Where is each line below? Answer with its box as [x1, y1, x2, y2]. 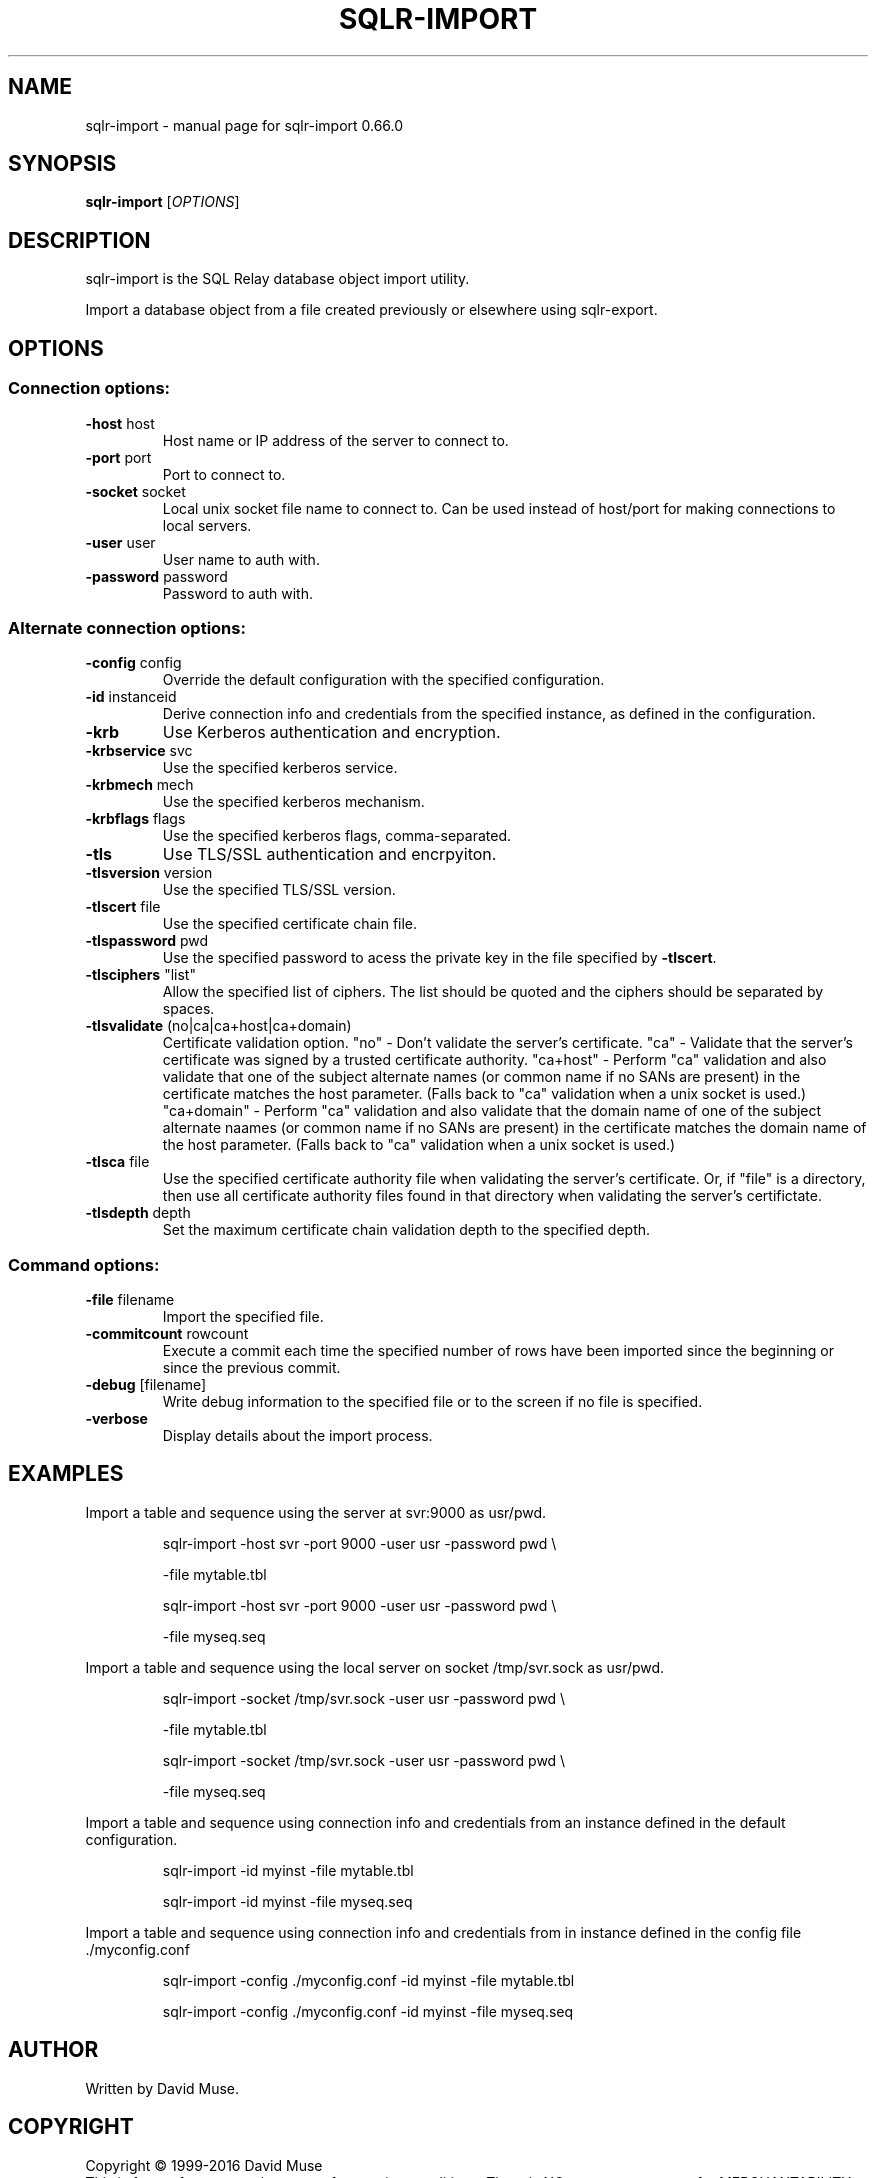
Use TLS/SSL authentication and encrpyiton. [162, 844, 497, 865]
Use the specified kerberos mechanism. [162, 793, 425, 811]
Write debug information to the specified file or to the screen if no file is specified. [162, 1393, 703, 1410]
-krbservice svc [85, 742, 193, 760]
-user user [85, 533, 156, 551]
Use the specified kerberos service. [162, 759, 398, 777]
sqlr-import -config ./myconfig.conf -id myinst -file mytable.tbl [162, 1971, 575, 1989]
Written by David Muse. [85, 2079, 240, 2097]
